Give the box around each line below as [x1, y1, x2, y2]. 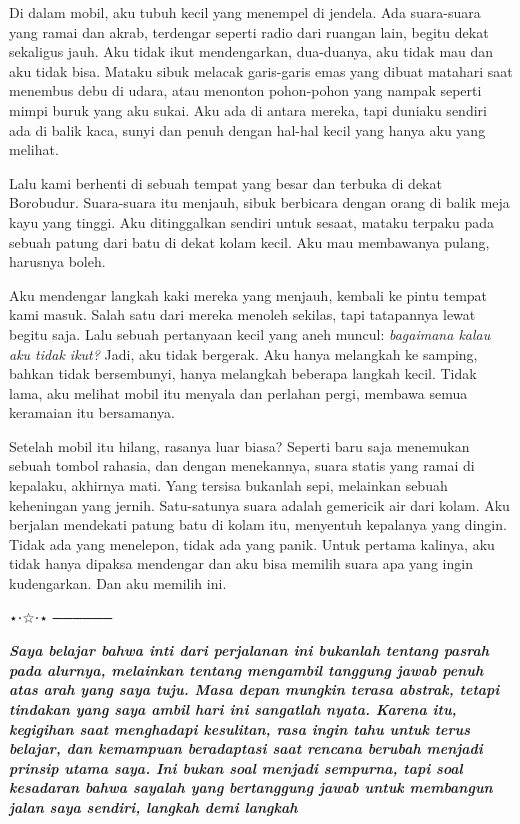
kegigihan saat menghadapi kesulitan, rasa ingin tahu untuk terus [9, 718, 471, 739]
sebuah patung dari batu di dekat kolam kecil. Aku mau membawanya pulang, [9, 231, 490, 252]
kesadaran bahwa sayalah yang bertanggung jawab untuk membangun [9, 777, 493, 798]
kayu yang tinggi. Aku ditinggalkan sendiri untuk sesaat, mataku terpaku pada [9, 211, 494, 232]
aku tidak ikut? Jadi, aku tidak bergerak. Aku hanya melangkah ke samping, [9, 343, 478, 364]
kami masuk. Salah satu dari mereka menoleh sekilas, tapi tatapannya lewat [9, 304, 476, 325]
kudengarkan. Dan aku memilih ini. [9, 573, 227, 594]
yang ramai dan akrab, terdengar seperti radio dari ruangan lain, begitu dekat [9, 21, 489, 42]
